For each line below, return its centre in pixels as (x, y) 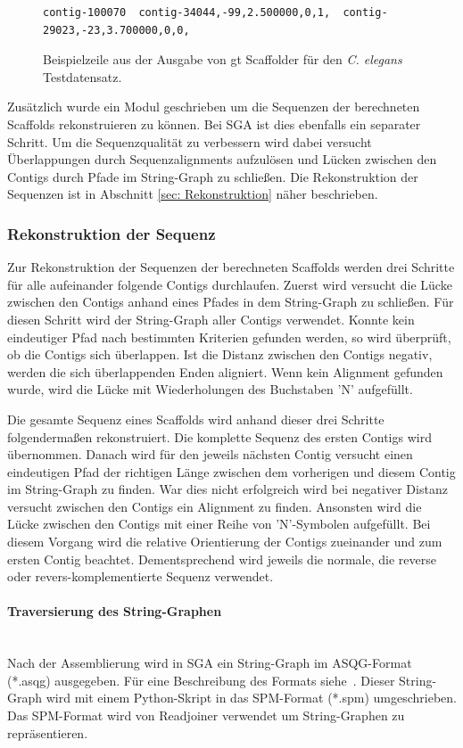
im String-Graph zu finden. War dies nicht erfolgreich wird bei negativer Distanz (227, 489)
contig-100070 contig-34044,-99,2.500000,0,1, (187, 12)
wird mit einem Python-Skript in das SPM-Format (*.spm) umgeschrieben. (251, 698)
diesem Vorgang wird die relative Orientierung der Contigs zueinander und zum (225, 542)
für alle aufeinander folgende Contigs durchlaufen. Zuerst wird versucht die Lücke (230, 284)
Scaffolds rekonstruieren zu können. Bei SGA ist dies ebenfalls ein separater (214, 123)
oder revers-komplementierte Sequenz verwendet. (141, 576)
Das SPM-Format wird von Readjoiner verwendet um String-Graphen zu (206, 715)
